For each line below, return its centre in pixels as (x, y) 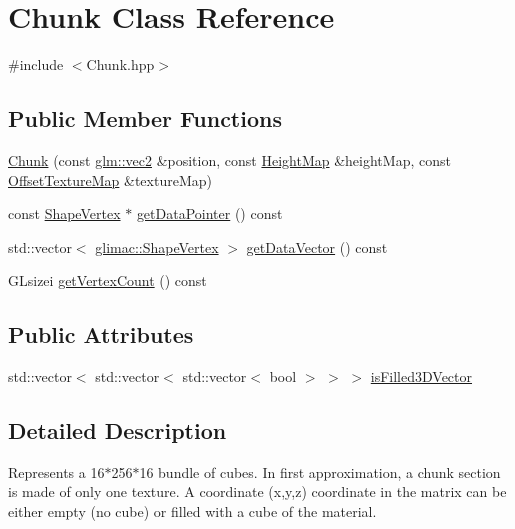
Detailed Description (117, 430)
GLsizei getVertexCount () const (107, 280)
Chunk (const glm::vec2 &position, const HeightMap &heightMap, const (229, 159)
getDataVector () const (317, 246)
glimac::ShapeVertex (157, 246)
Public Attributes (101, 334)
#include (36, 64)
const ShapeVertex (64, 213)
